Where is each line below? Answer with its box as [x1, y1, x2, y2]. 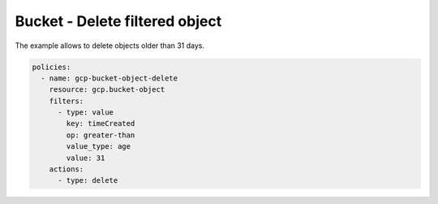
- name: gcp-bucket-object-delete [41, 73, 178, 83]
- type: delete [58, 176, 118, 185]
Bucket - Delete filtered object [15, 12, 222, 30]
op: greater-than [66, 130, 135, 140]
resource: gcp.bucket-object [49, 85, 165, 94]
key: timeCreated [66, 119, 135, 128]
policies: [32, 62, 71, 72]
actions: [49, 165, 84, 174]
